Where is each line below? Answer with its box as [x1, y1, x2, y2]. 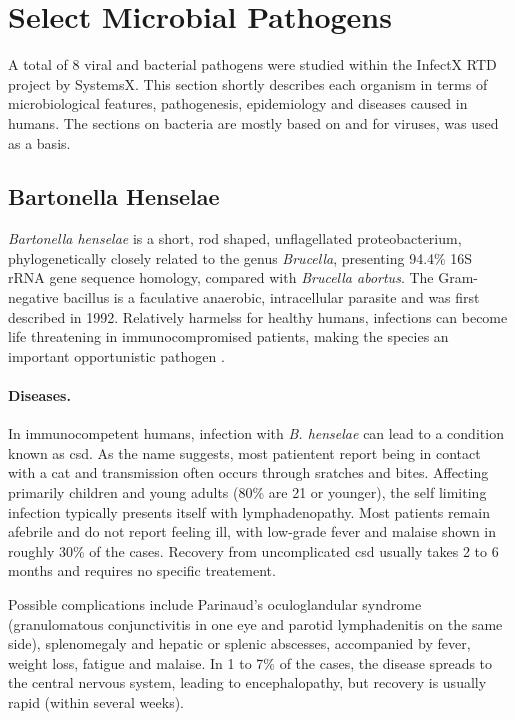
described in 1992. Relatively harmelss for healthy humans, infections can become [8, 306, 508, 327]
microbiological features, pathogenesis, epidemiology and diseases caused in [8, 93, 468, 114]
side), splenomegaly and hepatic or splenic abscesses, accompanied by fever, [8, 633, 471, 654]
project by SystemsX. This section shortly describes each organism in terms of [8, 73, 488, 94]
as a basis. [8, 132, 71, 153]
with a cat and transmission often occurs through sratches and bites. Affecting [8, 462, 489, 483]
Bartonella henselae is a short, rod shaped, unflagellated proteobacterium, [8, 228, 462, 249]
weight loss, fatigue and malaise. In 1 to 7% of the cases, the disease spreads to [8, 652, 493, 673]
